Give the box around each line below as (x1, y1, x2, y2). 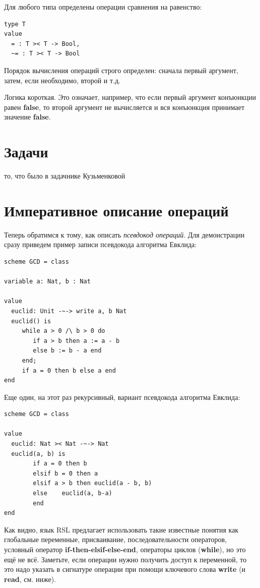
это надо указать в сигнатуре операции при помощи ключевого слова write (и (4, 564, 246, 574)
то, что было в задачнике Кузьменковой (4, 170, 125, 181)
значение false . (4, 111, 51, 122)
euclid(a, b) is (11, 450, 66, 457)
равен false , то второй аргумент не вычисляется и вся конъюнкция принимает (4, 101, 245, 112)
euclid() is (11, 317, 51, 325)
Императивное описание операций (4, 200, 229, 220)
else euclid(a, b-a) (33, 490, 112, 497)
